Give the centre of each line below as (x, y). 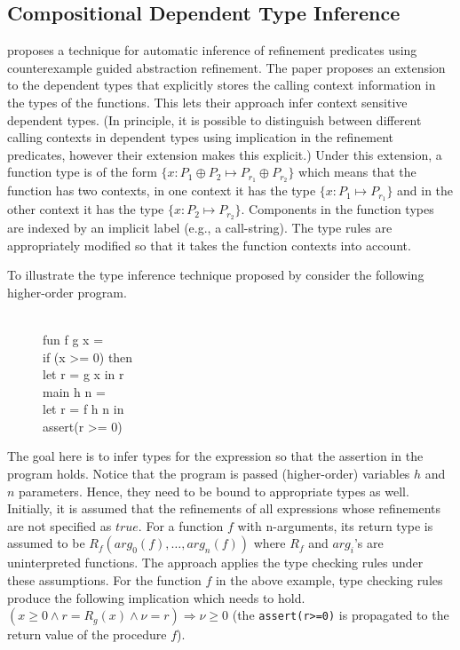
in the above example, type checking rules (329, 580)
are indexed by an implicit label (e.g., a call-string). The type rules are (200, 227)
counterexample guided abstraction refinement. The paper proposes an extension (226, 67)
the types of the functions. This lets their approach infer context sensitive (207, 102)
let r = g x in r (83, 374)
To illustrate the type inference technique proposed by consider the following (216, 275)
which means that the (357, 172)
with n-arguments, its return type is (335, 525)
